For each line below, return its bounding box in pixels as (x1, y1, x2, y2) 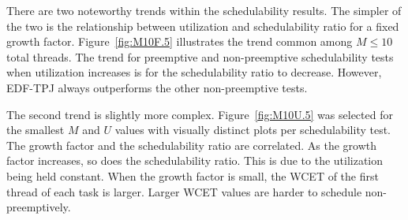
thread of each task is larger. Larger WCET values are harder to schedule (6, 183, 362, 199)
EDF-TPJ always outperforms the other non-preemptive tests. (6, 79, 308, 95)
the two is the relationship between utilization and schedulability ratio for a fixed (6, 17, 399, 34)
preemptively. (6, 199, 71, 215)
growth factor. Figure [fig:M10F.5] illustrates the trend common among (6, 33, 353, 50)
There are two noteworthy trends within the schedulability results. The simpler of (6, 2, 402, 18)
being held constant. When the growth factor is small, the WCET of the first (6, 167, 379, 184)
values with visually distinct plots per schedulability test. (114, 121, 391, 138)
